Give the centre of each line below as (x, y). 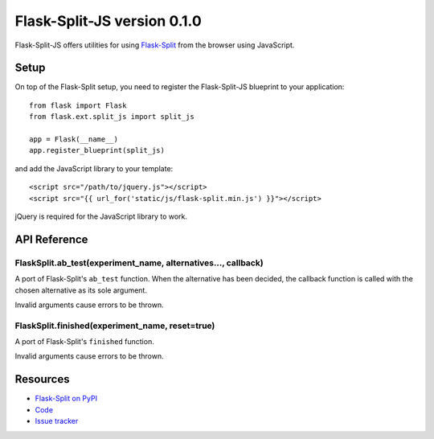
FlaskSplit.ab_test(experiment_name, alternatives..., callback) (139, 263)
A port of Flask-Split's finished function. (84, 342)
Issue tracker (57, 421)
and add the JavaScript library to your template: (94, 168)
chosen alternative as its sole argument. (81, 290)
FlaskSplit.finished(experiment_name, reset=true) (115, 326)
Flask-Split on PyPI (66, 399)
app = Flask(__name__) (74, 139)
